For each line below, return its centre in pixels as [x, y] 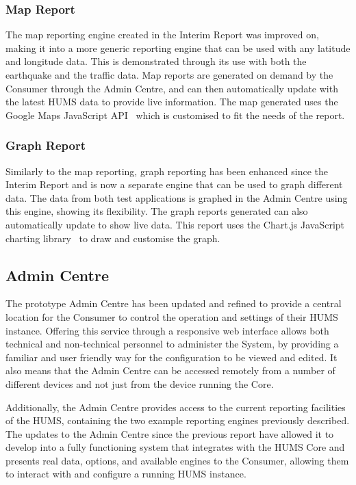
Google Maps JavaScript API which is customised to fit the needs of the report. [175, 115]
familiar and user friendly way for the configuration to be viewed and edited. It [171, 357]
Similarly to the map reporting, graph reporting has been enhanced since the [167, 171]
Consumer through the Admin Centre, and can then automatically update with [172, 88]
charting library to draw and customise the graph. [113, 238]
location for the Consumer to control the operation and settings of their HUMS [172, 316]
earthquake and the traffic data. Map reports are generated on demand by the [169, 75]
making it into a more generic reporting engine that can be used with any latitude [178, 48]
